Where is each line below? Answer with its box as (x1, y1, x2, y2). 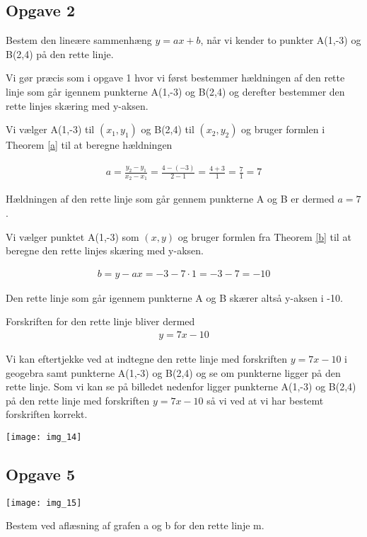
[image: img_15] (6, 497, 82, 508)
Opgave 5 (6, 463, 75, 485)
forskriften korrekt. (6, 407, 88, 422)
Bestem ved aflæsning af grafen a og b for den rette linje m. (6, 518, 264, 533)
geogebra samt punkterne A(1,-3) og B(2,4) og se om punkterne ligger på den (6, 365, 341, 380)
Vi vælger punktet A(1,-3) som (6, 229, 139, 244)
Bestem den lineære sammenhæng (6, 33, 152, 47)
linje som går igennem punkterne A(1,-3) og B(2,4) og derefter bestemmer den (6, 84, 345, 98)
